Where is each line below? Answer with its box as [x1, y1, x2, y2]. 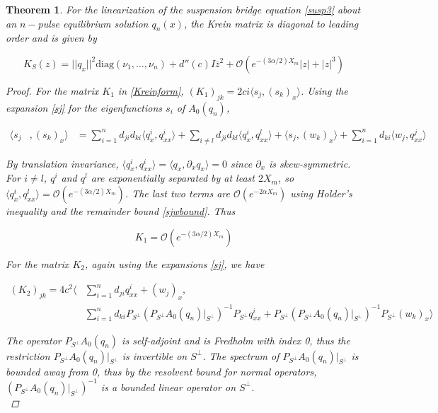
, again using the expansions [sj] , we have [84, 256, 265, 271]
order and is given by [6, 30, 97, 45]
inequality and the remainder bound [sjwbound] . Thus [6, 204, 236, 219]
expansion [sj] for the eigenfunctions [6, 100, 163, 115]
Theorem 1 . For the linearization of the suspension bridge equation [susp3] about [6, 2, 361, 16]
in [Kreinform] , [117, 83, 184, 98]
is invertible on [122, 348, 188, 363]
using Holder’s [290, 186, 352, 201]
